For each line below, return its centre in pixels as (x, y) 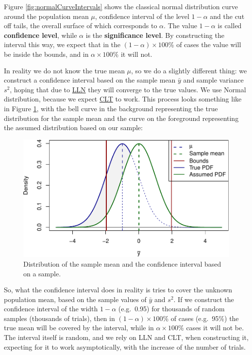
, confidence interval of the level (142, 16)
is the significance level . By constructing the (155, 35)
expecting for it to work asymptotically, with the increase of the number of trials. (125, 347)
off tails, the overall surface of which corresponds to (81, 25)
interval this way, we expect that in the (62, 44)
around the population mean (46, 16)
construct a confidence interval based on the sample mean (90, 80)
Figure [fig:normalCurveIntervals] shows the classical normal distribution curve (121, 6)
